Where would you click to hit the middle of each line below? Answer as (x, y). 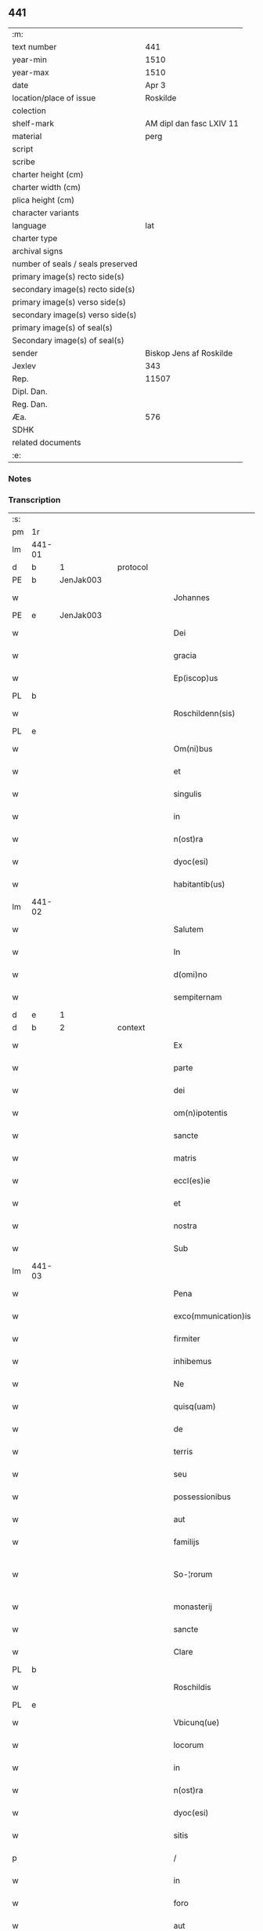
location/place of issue (54, 97)
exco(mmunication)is (213, 1316)
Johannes (191, 598)
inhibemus (193, 1362)
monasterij (193, 1607)
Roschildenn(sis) (204, 714)
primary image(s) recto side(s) (68, 276)
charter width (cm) (47, 187)
